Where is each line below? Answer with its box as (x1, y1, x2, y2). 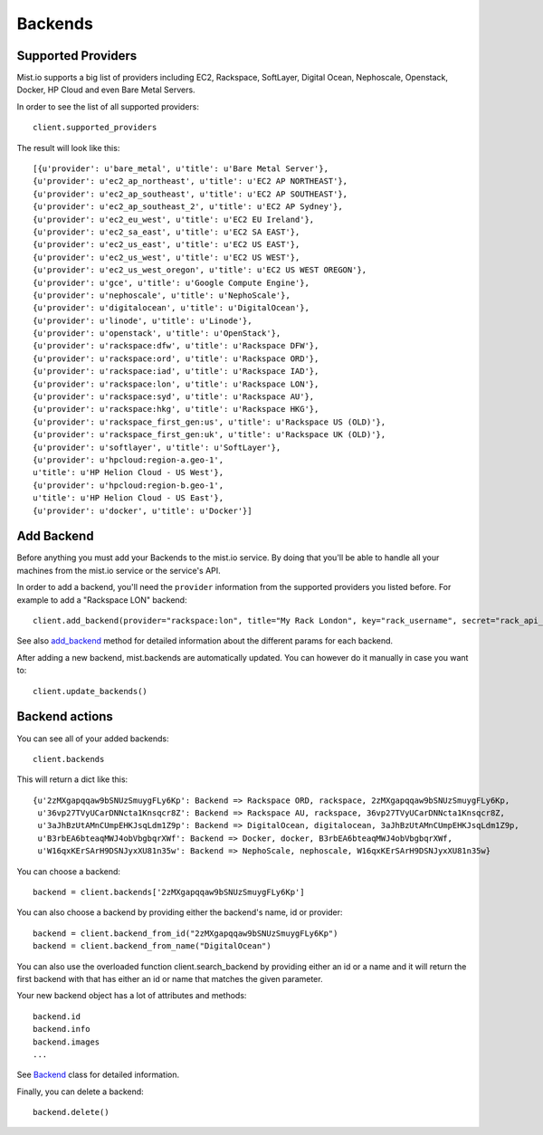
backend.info (33, 1024, 90, 1035)
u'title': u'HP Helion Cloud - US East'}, (33, 493, 224, 503)
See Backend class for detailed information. (16, 1069, 180, 1081)
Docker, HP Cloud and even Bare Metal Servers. (16, 84, 195, 95)
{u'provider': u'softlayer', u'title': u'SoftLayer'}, (33, 442, 281, 453)
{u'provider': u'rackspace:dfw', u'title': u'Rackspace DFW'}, (33, 340, 319, 351)
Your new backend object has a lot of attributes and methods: (16, 990, 247, 1001)
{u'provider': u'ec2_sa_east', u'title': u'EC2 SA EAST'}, (33, 226, 300, 237)
